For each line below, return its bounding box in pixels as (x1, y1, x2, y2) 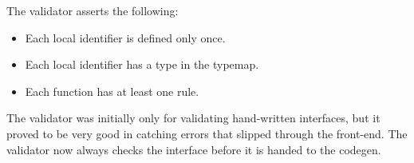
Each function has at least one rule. (25, 82, 199, 99)
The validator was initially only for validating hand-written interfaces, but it (6, 109, 380, 126)
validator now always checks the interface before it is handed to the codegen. (6, 141, 381, 157)
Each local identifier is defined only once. (25, 29, 226, 46)
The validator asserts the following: (6, 2, 179, 18)
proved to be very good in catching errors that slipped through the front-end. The (6, 125, 408, 141)
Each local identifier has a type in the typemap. (25, 56, 259, 73)
